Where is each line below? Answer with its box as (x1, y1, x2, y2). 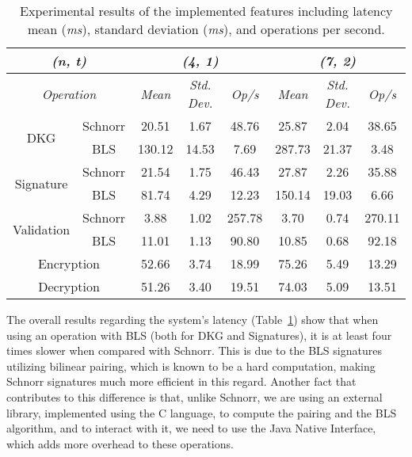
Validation (13, 219, 71, 238)
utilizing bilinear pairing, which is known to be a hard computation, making (6, 357, 376, 374)
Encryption (37, 254, 101, 272)
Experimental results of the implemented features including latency (20, 2, 393, 20)
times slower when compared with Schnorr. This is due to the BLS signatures (6, 342, 382, 359)
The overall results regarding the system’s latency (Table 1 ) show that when (6, 311, 379, 327)
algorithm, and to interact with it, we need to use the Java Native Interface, (6, 420, 376, 436)
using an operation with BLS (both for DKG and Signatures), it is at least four (6, 326, 392, 343)
